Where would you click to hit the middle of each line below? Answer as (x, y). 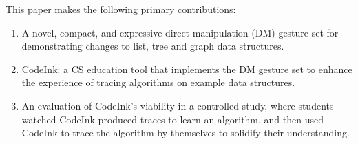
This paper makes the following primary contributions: (121, 9)
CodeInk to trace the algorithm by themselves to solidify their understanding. (186, 133)
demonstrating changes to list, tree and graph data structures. (153, 46)
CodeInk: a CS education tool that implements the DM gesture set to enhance (187, 69)
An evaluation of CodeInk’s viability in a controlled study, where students (178, 105)
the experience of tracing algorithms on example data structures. (158, 82)
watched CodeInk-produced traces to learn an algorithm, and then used (173, 119)
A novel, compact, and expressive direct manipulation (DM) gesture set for (180, 32)
